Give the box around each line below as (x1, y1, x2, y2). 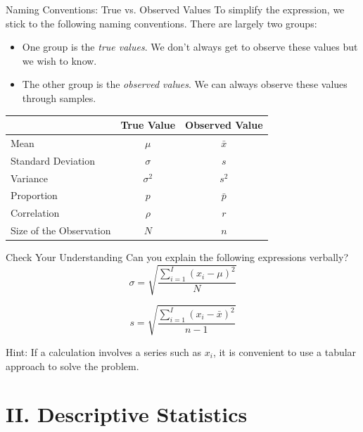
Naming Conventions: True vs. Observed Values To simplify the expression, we (6, 2, 345, 16)
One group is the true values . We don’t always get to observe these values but (22, 39, 358, 54)
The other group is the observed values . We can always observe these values (22, 77, 348, 91)
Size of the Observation (11, 223, 111, 238)
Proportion (11, 188, 58, 203)
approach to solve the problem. (6, 358, 139, 373)
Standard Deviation (11, 153, 96, 167)
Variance (11, 170, 48, 185)
